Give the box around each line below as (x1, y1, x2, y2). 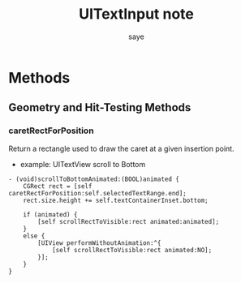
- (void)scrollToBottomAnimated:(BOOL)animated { (8, 175, 180, 183)
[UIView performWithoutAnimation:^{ (37, 238, 161, 247)
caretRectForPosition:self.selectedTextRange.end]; (8, 189, 187, 197)
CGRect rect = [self (23, 182, 93, 191)
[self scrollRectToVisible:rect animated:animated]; (37, 217, 220, 225)
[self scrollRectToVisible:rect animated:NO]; (51, 246, 213, 254)
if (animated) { (23, 210, 79, 219)
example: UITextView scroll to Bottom (19, 159, 146, 169)
